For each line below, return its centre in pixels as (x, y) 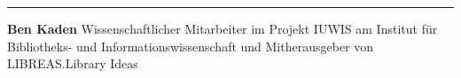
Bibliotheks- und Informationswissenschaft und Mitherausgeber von (191, 46)
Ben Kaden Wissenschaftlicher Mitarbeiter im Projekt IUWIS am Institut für (223, 28)
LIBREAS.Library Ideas (73, 63)
